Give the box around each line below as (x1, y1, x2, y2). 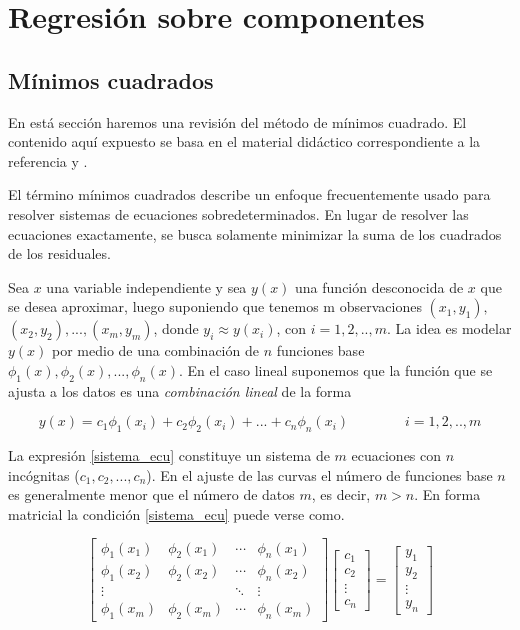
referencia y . (8, 150, 88, 171)
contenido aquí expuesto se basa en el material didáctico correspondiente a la (8, 131, 481, 152)
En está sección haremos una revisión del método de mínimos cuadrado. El (8, 111, 467, 132)
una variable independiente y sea (46, 276, 247, 297)
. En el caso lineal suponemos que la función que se (179, 359, 493, 380)
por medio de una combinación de (52, 340, 259, 361)
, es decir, (311, 484, 371, 505)
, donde (153, 318, 199, 339)
